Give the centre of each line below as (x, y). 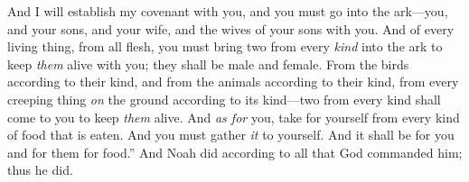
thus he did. (40, 170)
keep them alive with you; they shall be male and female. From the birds (208, 64)
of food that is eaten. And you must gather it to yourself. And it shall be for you (231, 135)
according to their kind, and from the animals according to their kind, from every (233, 82)
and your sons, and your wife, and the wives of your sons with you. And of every (231, 28)
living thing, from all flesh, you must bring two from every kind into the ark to (225, 46)
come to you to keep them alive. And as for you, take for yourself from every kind (234, 117)
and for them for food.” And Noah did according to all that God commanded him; (235, 152)
